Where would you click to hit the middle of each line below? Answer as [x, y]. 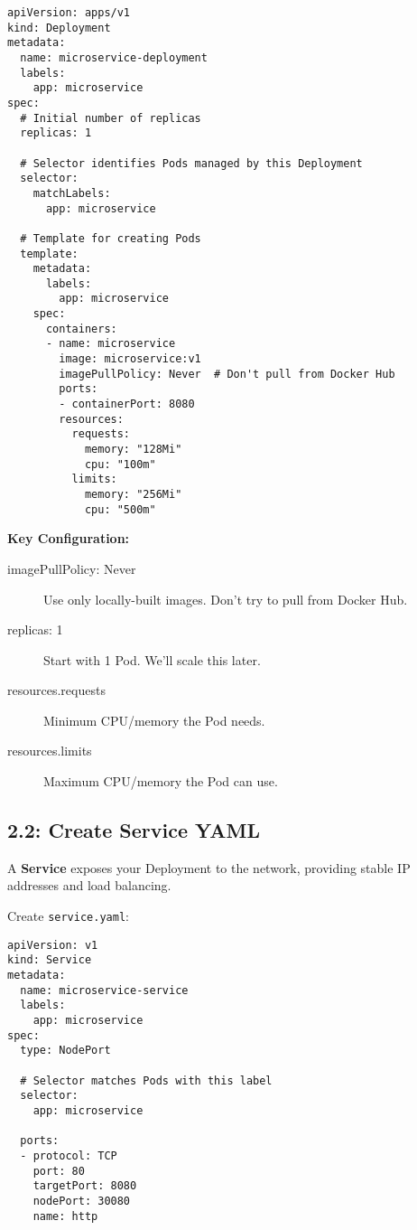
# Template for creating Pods [111, 238]
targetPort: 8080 [85, 1186]
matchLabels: [72, 193]
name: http [65, 1216]
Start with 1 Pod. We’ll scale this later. [152, 659]
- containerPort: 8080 [127, 404]
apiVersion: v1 [53, 945]
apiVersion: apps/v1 [69, 13]
